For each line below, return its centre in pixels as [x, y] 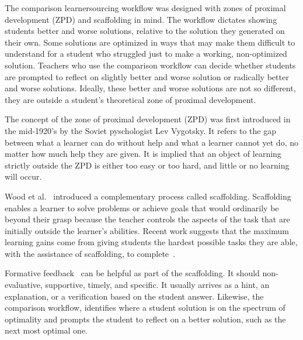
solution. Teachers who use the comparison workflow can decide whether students [150, 65]
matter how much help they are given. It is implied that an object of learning [143, 154]
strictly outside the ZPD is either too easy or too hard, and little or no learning [147, 165]
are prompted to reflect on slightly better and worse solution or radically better [147, 76]
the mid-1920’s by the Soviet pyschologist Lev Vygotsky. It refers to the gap [140, 130]
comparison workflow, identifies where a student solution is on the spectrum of [145, 308]
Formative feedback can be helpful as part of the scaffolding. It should [132, 273]
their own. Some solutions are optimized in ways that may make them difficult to [150, 42]
